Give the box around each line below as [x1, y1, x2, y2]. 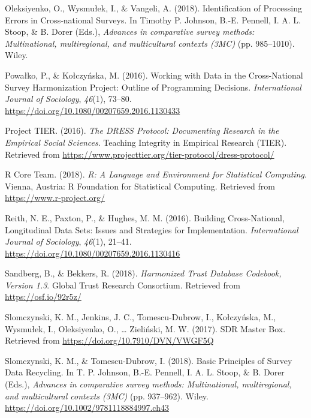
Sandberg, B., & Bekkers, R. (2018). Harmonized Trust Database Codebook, [5, 267, 282, 279]
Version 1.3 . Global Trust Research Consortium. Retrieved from [5, 278, 240, 291]
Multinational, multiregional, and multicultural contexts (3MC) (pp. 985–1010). [5, 37, 295, 49]
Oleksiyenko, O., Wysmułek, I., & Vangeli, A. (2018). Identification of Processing [5, 2, 303, 14]
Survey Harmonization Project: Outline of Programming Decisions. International [5, 80, 301, 93]
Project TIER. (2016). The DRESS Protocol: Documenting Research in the [5, 124, 279, 137]
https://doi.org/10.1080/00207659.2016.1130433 [5, 104, 180, 116]
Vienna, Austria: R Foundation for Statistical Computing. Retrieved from [5, 179, 275, 192]
